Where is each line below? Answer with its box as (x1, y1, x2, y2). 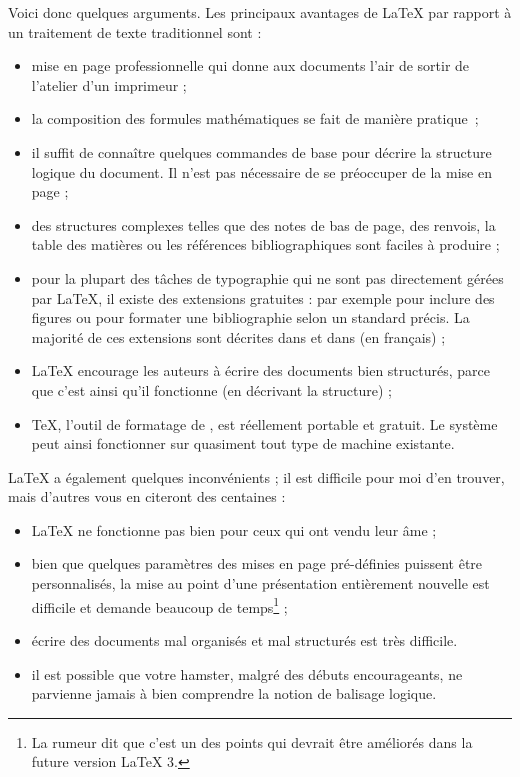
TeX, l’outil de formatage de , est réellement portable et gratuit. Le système (31, 413, 498, 434)
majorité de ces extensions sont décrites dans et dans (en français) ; (31, 326, 446, 347)
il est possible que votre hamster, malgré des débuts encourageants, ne (31, 663, 463, 684)
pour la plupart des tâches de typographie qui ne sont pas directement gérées (31, 267, 504, 288)
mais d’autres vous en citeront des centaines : (8, 486, 286, 507)
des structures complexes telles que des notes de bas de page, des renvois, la (31, 214, 496, 235)
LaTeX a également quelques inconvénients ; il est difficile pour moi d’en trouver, (8, 466, 505, 487)
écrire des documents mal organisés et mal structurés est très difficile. (31, 629, 458, 650)
